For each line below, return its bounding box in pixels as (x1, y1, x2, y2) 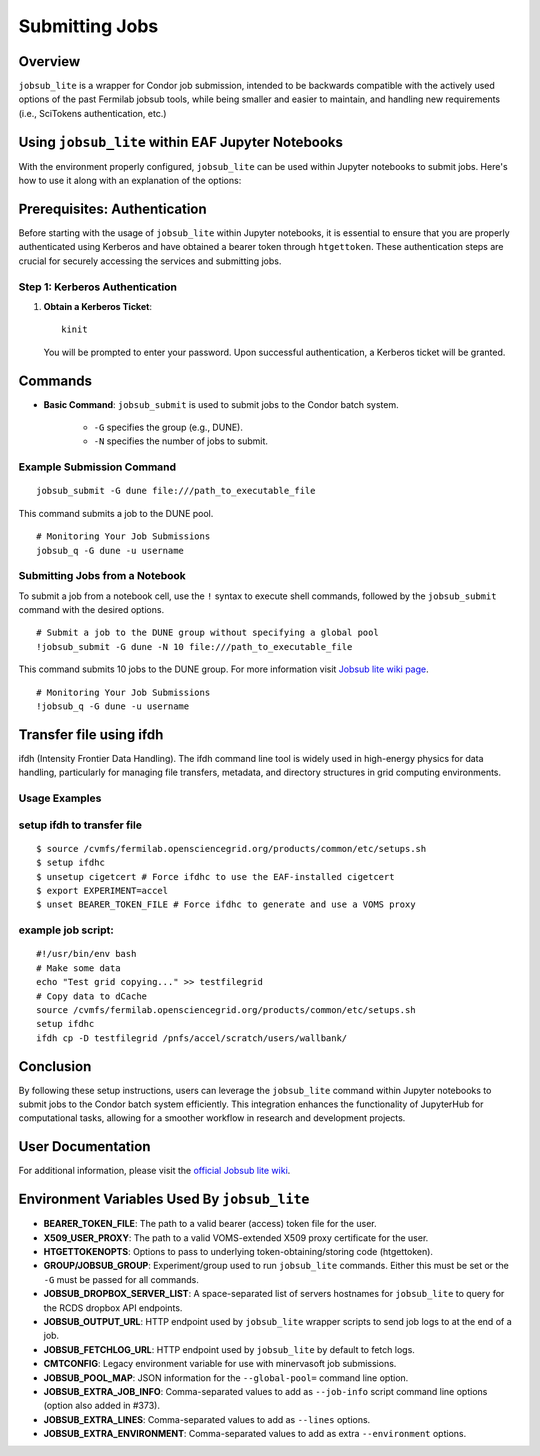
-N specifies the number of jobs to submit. (93, 435, 269, 447)
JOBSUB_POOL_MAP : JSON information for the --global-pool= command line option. (43, 1371, 409, 1384)
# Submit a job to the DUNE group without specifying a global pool (36, 627, 379, 639)
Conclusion (18, 1058, 92, 1075)
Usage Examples (18, 791, 102, 805)
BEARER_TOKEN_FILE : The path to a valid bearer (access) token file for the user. (43, 1218, 377, 1230)
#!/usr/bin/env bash (36, 948, 137, 960)
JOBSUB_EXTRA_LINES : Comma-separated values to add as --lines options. (43, 1413, 371, 1425)
